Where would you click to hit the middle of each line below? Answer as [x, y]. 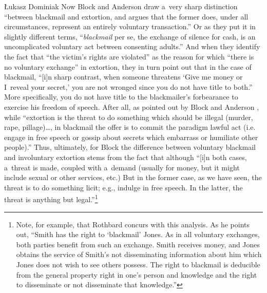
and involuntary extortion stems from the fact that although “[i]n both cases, [126, 157]
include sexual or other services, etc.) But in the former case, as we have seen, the [133, 177]
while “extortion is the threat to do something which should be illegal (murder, [129, 117]
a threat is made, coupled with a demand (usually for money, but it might [122, 167]
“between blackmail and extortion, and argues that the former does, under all [126, 16]
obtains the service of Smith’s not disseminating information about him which [139, 254]
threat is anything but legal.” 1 [51, 198]
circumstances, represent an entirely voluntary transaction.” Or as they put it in [130, 26]
